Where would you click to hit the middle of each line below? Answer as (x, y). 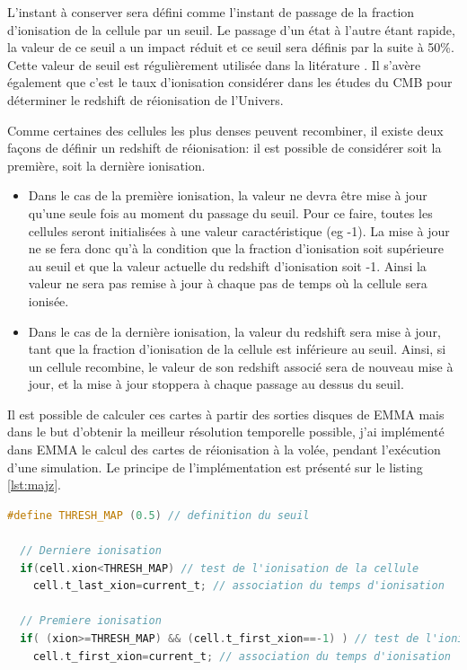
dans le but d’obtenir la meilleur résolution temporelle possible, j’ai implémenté (226, 432)
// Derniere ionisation (91, 551)
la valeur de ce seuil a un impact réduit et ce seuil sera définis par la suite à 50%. (231, 47)
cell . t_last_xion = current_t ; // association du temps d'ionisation (238, 586)
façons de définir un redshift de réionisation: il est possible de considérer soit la (225, 148)
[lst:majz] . (34, 485)
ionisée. (48, 300)
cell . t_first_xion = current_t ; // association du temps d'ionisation (242, 656)
